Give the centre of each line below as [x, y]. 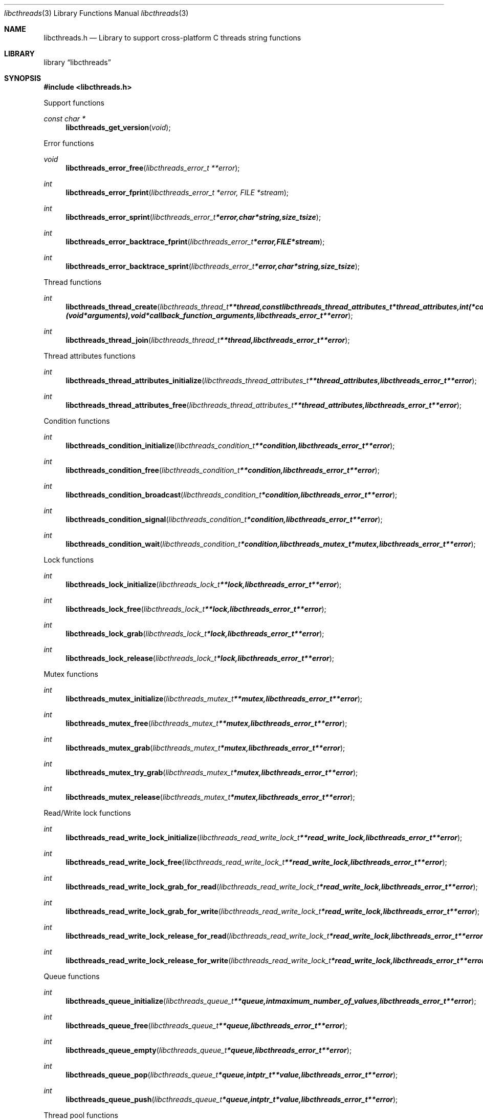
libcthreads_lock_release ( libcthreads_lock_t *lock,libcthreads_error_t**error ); [200, 658]
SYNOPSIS [23, 78]
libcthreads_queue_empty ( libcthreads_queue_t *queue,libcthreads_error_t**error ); [209, 1050]
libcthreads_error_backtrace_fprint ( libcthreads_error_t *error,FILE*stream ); [195, 242]
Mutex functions [71, 674]
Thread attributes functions [90, 356]
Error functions [69, 143]
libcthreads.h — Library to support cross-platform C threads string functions [172, 38]
